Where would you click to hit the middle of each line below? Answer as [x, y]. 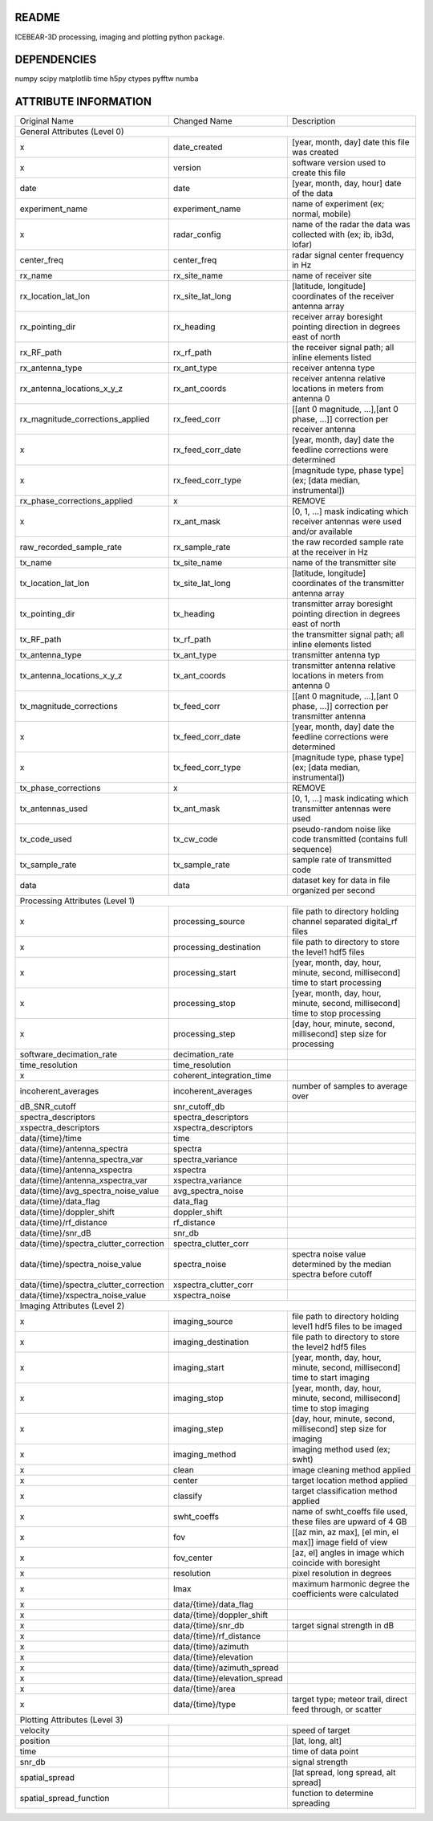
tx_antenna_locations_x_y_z [71, 676]
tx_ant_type [194, 655]
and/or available [322, 532]
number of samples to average [350, 1086]
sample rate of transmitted [342, 860]
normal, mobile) [322, 214]
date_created [198, 147]
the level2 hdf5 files [329, 1347]
